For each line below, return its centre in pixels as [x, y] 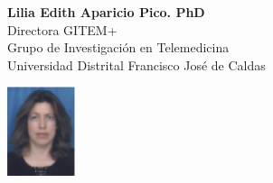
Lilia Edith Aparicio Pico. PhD [106, 12]
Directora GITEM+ [62, 29]
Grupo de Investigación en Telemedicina [118, 47]
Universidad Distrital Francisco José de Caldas [136, 64]
